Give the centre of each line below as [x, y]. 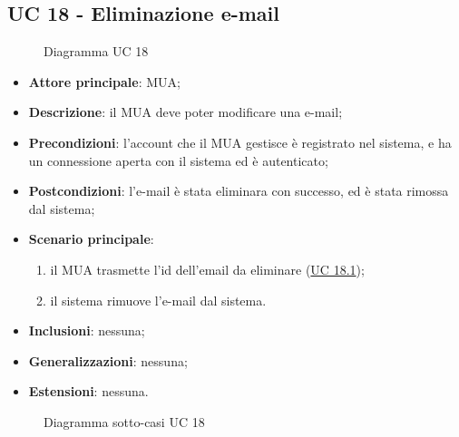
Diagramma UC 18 [96, 51]
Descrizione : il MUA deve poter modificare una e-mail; [186, 112]
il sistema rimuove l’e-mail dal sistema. [158, 300]
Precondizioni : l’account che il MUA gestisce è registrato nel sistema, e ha [240, 142]
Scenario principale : [91, 239]
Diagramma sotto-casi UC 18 [124, 421]
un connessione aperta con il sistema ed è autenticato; [178, 160]
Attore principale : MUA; [104, 81]
